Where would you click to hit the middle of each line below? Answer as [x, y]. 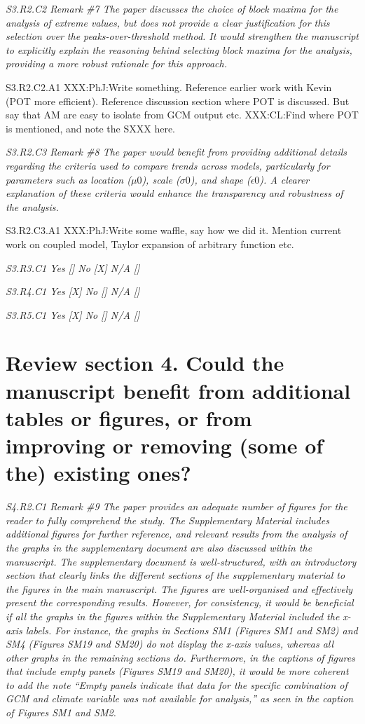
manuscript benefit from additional [178, 390]
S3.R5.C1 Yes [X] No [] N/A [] [73, 314]
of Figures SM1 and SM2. [61, 712]
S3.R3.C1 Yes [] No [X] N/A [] [73, 267]
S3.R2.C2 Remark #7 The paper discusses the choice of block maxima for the [172, 8]
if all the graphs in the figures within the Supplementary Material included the [173, 616]
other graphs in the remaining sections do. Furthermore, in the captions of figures [180, 657]
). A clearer [284, 179]
